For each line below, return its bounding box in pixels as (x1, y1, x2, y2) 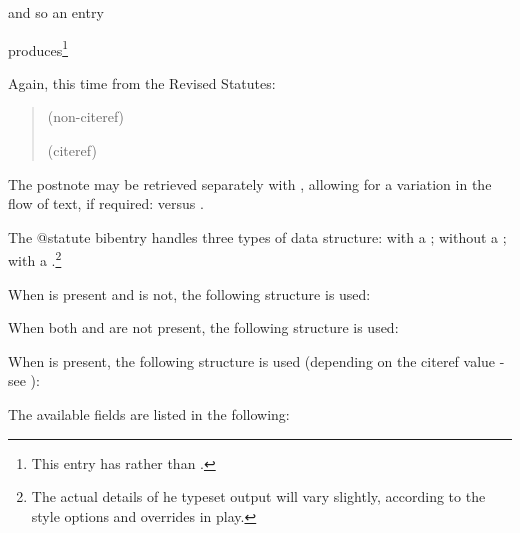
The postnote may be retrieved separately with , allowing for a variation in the (8, 173, 492, 194)
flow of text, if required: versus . (8, 193, 204, 214)
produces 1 (8, 36, 69, 60)
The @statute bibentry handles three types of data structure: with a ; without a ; (8, 226, 507, 247)
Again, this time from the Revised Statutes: (8, 72, 276, 93)
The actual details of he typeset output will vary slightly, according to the (31, 486, 486, 507)
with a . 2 (8, 247, 62, 271)
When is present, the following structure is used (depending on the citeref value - (8, 350, 505, 371)
